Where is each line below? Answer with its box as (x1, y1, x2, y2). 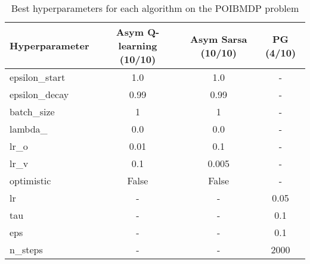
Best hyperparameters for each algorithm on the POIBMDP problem (11, 1, 299, 15)
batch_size (10, 105, 55, 118)
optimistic (10, 174, 51, 187)
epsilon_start (10, 70, 66, 84)
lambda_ (10, 122, 48, 136)
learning (118, 39, 157, 52)
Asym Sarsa (190, 32, 247, 46)
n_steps (10, 243, 43, 256)
